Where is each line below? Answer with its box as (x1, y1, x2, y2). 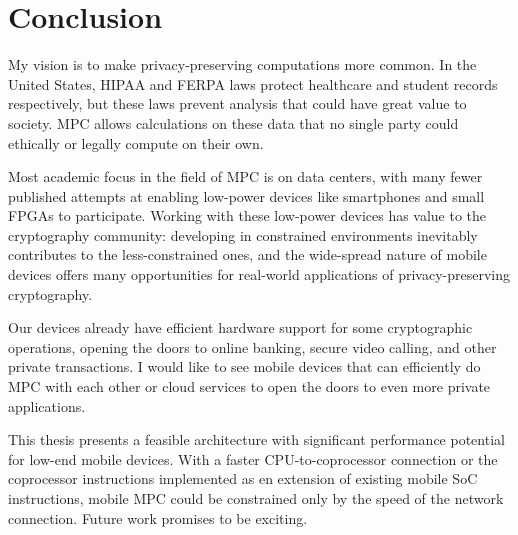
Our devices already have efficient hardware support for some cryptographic (8, 317, 473, 338)
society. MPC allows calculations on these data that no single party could (8, 112, 459, 133)
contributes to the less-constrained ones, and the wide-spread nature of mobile (8, 244, 487, 265)
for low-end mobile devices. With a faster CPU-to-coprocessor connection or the (8, 448, 498, 469)
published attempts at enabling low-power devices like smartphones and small (8, 185, 485, 206)
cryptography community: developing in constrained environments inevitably (8, 224, 478, 245)
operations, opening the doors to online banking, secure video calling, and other (8, 336, 497, 357)
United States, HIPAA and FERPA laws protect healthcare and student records (8, 73, 498, 94)
